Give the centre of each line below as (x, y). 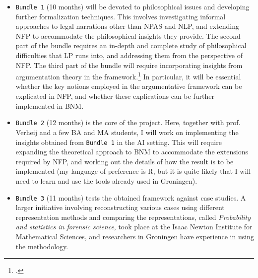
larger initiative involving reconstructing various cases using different (120, 207)
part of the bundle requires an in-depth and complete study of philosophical (131, 45)
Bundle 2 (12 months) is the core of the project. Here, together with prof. (128, 122)
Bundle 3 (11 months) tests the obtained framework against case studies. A (131, 197)
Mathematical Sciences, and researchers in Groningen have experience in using (135, 236)
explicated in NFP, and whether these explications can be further (115, 96)
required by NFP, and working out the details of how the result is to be (125, 161)
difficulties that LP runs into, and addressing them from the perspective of (129, 55)
